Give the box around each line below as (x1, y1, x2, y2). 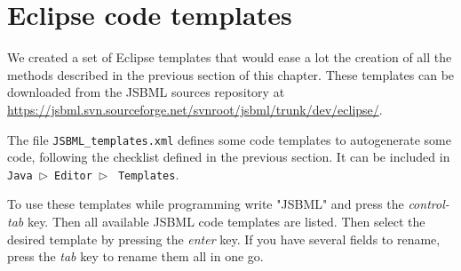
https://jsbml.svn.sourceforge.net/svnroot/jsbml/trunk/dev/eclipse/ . (7, 100, 383, 118)
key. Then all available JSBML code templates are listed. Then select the (27, 212, 425, 230)
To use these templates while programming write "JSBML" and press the (7, 195, 404, 213)
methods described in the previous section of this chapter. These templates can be (7, 65, 455, 84)
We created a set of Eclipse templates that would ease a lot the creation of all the (7, 48, 452, 67)
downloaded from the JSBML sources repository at (7, 83, 285, 101)
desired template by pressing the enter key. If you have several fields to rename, (7, 229, 441, 248)
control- (408, 195, 449, 213)
